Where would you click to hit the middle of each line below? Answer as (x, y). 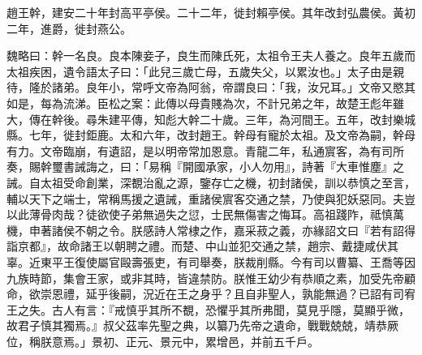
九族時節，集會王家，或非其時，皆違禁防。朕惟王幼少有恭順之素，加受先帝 (205, 278)
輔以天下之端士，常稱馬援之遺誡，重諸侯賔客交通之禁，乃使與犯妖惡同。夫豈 (211, 198)
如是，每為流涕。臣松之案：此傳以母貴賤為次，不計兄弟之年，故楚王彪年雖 (205, 103)
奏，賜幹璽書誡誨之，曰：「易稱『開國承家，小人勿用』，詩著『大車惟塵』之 (205, 167)
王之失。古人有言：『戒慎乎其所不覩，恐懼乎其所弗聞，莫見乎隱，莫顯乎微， (208, 309)
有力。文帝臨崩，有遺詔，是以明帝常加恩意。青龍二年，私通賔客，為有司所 (205, 150)
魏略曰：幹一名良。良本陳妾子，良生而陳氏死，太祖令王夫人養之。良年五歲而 (211, 56)
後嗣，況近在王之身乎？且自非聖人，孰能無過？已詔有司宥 (262, 294)
